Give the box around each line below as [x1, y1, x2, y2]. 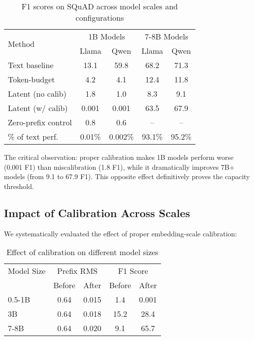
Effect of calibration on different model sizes [6, 246, 159, 258]
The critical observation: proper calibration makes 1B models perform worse [4, 152, 234, 162]
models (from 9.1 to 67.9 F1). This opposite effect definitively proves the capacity [4, 171, 250, 182]
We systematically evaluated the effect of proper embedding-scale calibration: [4, 228, 237, 238]
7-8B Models [145, 31, 189, 42]
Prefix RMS [57, 265, 98, 277]
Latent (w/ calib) [8, 102, 68, 113]
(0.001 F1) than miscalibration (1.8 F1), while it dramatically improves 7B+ [4, 161, 235, 172]
